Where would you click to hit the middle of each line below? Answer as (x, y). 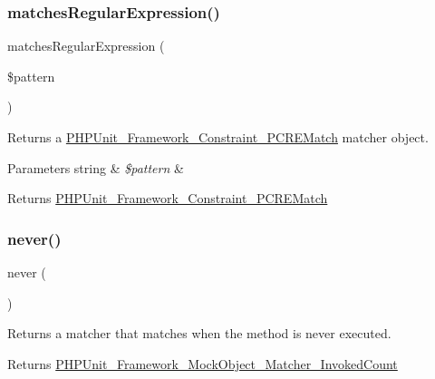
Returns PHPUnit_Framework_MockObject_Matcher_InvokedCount (203, 363)
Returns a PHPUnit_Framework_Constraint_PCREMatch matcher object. (218, 137)
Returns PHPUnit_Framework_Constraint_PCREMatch (168, 198)
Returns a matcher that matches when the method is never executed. (199, 333)
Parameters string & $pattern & (96, 167)
